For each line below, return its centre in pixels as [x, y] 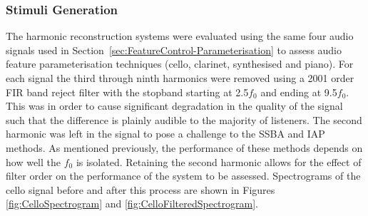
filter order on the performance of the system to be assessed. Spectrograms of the [183, 176]
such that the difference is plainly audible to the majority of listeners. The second [184, 119]
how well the [33, 161]
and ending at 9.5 [299, 92]
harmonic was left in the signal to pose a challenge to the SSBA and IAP [165, 134]
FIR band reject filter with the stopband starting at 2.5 [127, 92]
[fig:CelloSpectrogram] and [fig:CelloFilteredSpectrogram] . [132, 204]
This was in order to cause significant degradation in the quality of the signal [174, 106]
